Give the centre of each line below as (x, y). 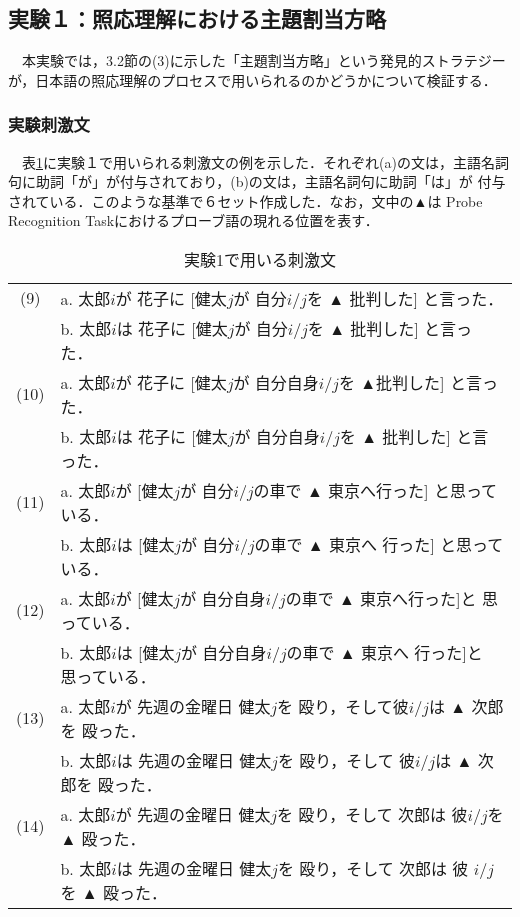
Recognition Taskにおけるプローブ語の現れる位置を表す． (193, 220)
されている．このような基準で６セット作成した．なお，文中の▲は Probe (245, 200)
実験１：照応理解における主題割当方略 (197, 18)
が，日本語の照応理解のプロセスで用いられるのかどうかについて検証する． (252, 79)
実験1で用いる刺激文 (259, 259)
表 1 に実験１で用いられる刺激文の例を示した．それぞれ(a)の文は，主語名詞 (265, 161)
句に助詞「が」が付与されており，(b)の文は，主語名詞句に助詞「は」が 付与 (257, 181)
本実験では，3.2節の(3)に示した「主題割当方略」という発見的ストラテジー (263, 60)
